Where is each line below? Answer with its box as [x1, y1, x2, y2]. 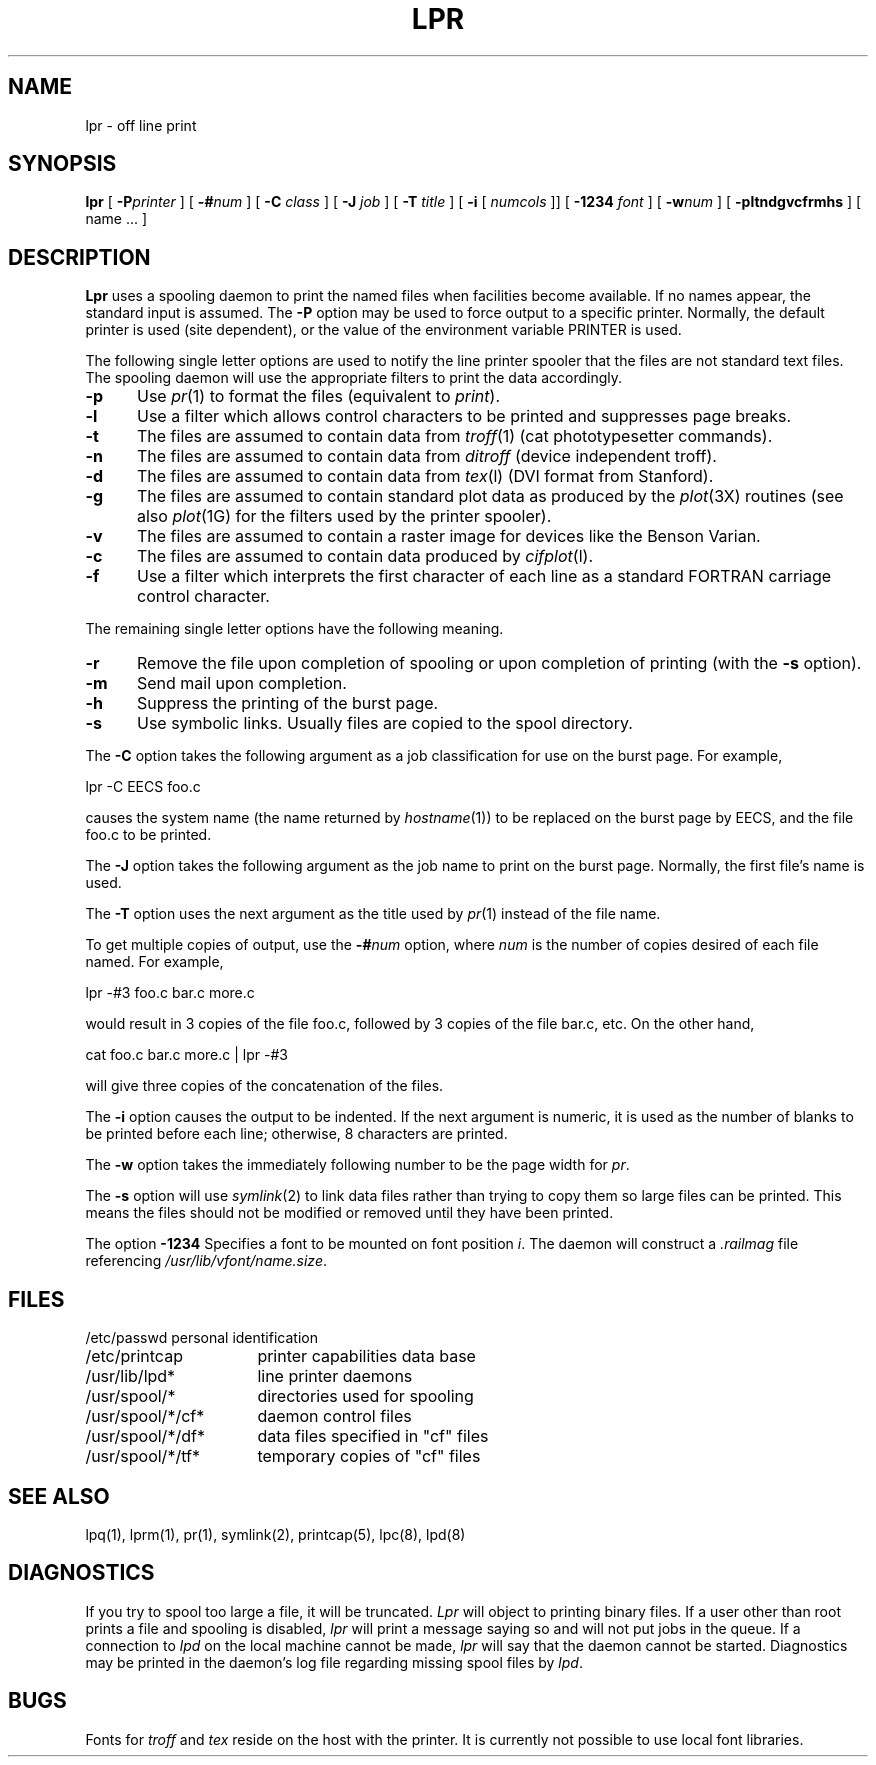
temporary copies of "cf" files [257, 1446, 481, 1467]
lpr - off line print [85, 116, 197, 134]
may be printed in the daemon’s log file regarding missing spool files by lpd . [85, 1653, 583, 1671]
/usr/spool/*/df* [85, 1426, 205, 1447]
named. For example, [85, 953, 224, 971]
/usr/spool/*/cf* [85, 1406, 205, 1427]
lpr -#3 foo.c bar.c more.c [85, 984, 255, 1002]
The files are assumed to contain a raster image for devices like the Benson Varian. [136, 526, 761, 547]
